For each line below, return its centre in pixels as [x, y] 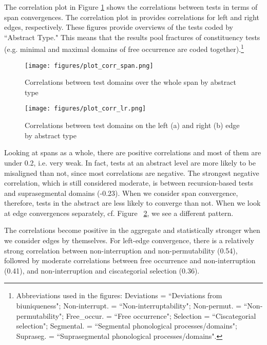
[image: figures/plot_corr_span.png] [89, 66]
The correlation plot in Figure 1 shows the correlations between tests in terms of [131, 7]
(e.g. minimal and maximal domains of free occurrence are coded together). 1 [124, 48]
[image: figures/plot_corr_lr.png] [85, 109]
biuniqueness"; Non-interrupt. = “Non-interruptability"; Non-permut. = [129, 306]
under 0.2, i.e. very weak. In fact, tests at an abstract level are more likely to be [130, 162]
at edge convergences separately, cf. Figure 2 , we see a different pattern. [119, 213]
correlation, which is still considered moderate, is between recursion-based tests [129, 183]
